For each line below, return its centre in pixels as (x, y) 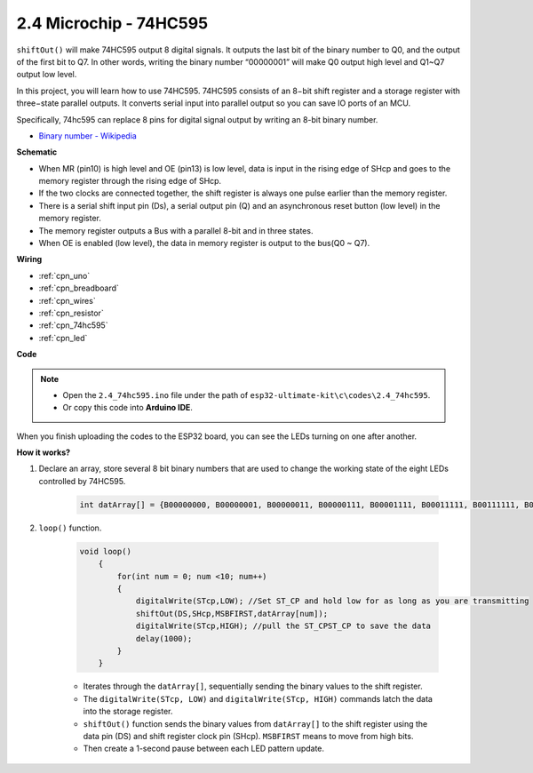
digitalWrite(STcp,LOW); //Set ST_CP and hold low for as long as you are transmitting (332, 601)
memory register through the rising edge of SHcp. (130, 181)
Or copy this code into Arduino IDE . (127, 408)
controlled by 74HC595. (82, 481)
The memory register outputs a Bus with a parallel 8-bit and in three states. (176, 230)
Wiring (29, 259)
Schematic (37, 152)
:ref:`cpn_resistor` (71, 313)
